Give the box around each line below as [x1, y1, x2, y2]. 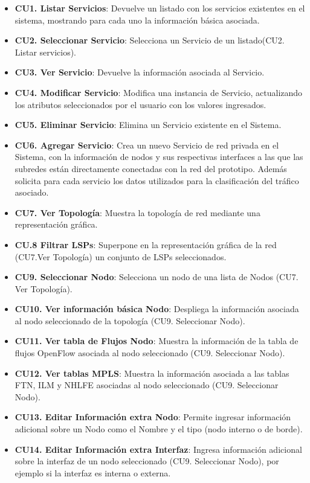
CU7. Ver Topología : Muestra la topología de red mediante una [15, 206, 260, 219]
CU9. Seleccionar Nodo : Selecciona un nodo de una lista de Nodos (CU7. [15, 270, 299, 283]
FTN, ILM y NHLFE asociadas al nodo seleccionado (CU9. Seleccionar [15, 379, 279, 391]
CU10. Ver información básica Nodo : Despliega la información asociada [15, 302, 299, 315]
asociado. [15, 186, 49, 199]
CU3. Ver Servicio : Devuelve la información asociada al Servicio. [15, 66, 265, 78]
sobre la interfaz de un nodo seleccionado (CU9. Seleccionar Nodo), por [15, 455, 279, 467]
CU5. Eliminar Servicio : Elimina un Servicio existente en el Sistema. [15, 118, 282, 131]
